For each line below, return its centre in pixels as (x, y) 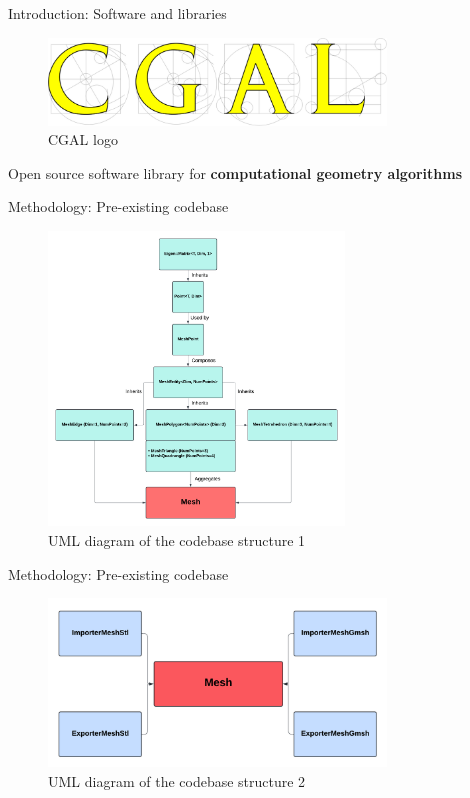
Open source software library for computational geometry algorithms (235, 172)
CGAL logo (83, 139)
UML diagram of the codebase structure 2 (177, 780)
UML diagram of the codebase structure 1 (177, 540)
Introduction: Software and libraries (117, 13)
